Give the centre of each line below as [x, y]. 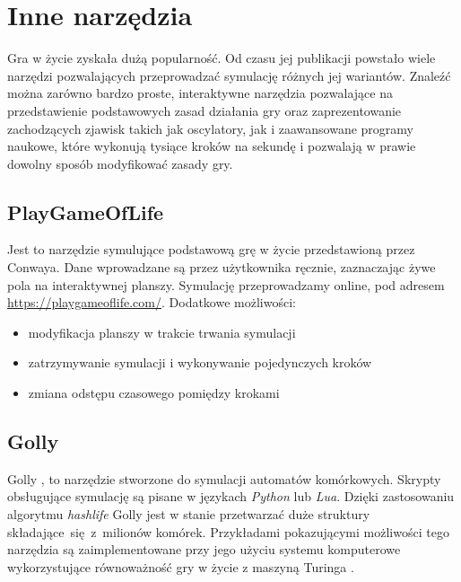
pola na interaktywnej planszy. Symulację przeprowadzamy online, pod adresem [226, 284]
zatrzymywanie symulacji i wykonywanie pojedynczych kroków [200, 362]
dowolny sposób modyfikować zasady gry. [120, 163]
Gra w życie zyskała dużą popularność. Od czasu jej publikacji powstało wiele [222, 58]
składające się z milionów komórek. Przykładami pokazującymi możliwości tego [228, 531]
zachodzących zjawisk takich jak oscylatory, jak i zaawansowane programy [210, 128]
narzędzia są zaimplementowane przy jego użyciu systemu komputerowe [204, 549]
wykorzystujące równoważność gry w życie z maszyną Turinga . [181, 566]
